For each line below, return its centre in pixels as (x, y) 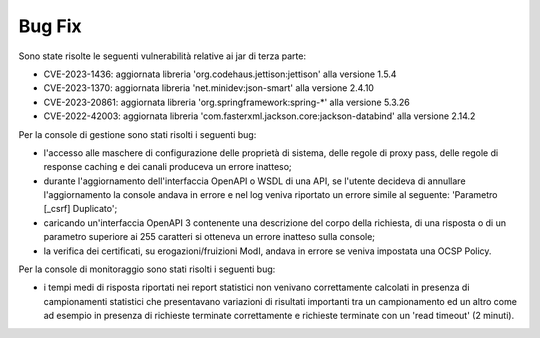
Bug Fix (50, 26)
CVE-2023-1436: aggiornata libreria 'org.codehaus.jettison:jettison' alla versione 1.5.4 (220, 74)
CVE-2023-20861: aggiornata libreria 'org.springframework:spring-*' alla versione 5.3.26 (226, 102)
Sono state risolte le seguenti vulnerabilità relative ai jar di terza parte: (162, 56)
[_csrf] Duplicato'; (80, 209)
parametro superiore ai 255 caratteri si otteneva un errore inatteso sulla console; (209, 237)
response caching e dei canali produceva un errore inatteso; (167, 167)
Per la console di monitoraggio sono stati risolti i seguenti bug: (147, 269)
